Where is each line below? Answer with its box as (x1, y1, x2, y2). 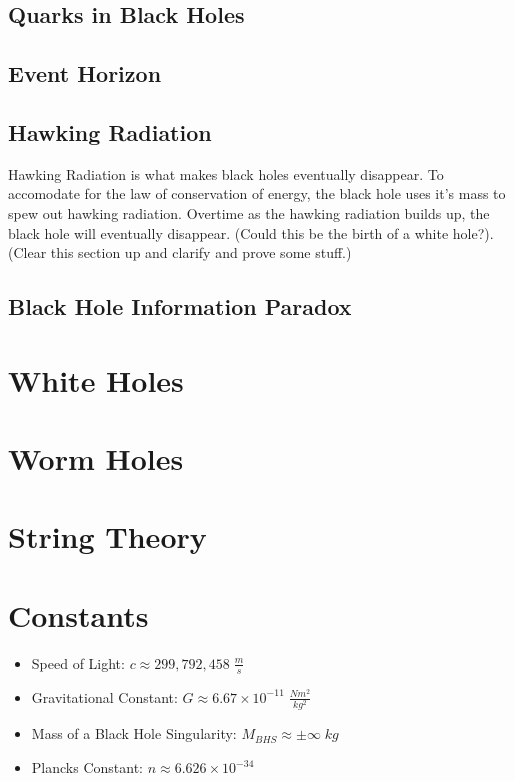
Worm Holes (8, 438, 184, 479)
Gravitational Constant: (31, 686, 178, 707)
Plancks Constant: (31, 757, 143, 778)
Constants (8, 594, 149, 635)
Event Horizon (8, 58, 162, 89)
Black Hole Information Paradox (8, 291, 352, 322)
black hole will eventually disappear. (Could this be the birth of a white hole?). (8, 222, 494, 243)
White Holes (8, 359, 184, 400)
